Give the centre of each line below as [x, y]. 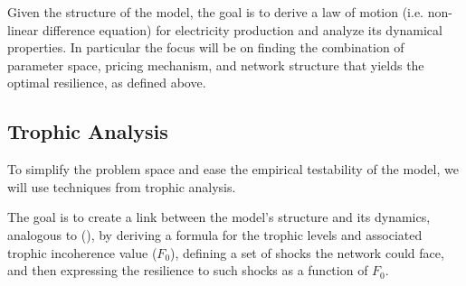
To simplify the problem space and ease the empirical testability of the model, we [233, 169]
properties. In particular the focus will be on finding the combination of [206, 47]
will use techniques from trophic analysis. [122, 186]
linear [23, 29]
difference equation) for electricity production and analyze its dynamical [242, 29]
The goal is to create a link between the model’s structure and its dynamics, [219, 217]
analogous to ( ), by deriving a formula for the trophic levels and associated [215, 234]
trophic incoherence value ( [82, 252]
